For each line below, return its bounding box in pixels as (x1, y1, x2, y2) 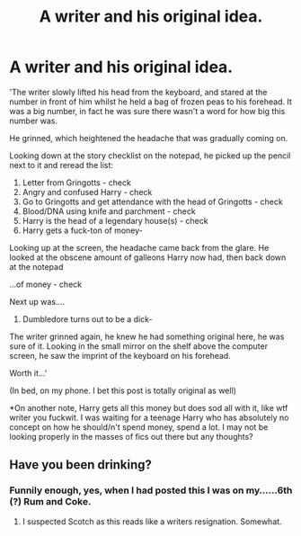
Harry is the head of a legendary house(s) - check (22, 215, 208, 226)
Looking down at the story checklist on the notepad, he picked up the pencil (9, 150, 291, 161)
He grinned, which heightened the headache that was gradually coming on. (9, 132, 288, 143)
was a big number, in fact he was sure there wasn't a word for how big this (9, 105, 286, 116)
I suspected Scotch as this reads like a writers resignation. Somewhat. (22, 515, 282, 527)
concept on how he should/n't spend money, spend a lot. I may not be (9, 421, 269, 433)
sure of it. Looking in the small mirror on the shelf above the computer (9, 340, 268, 352)
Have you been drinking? (9, 457, 153, 473)
